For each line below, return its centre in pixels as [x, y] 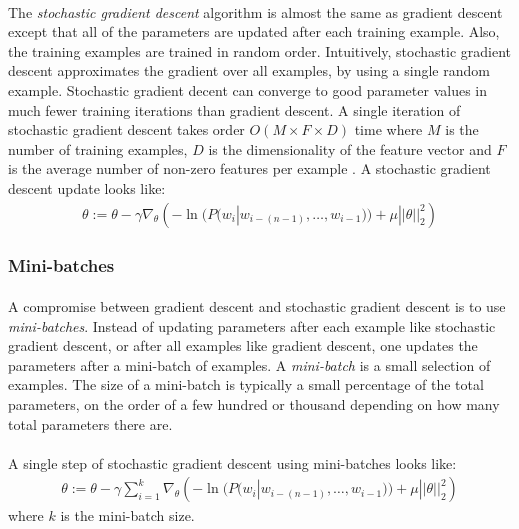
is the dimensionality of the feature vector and [350, 148]
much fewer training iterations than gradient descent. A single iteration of [234, 109]
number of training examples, [98, 148]
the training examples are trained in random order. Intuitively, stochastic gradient [259, 50]
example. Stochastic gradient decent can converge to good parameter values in [247, 89]
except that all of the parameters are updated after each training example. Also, [254, 31]
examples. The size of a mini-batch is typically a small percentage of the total [246, 384]
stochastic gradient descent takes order [126, 129]
